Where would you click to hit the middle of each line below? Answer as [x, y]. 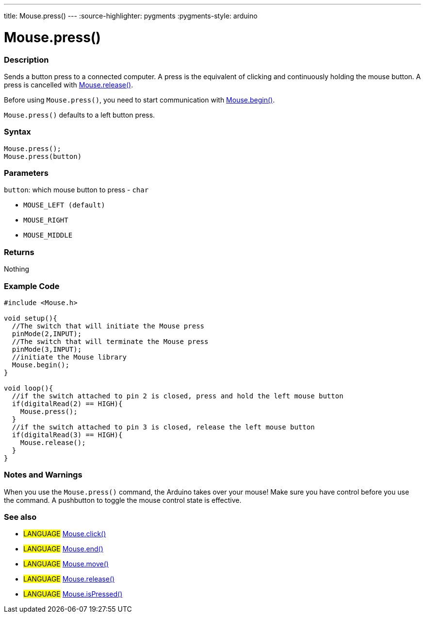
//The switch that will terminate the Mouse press [110, 341]
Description [26, 60]
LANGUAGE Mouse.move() [66, 564]
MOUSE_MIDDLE [48, 235]
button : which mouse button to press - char [76, 190]
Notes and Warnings [43, 475]
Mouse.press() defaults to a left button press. [80, 115]
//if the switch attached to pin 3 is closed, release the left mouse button [163, 427]
